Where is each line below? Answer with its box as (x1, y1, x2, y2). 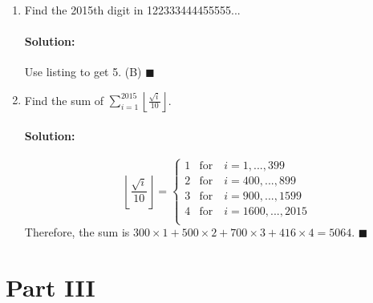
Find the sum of (24, 91, 104, 108)
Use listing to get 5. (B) (24, 63, 142, 80)
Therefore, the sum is (24, 224, 130, 240)
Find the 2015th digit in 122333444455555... (24, 2, 241, 18)
